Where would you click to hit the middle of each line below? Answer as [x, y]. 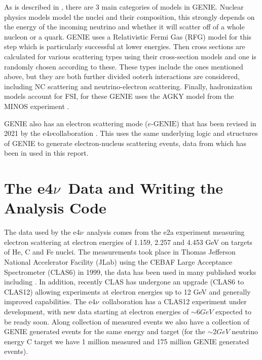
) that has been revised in [216, 123]
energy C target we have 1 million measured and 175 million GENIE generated [127, 341]
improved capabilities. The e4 [50, 301]
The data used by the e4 [42, 232]
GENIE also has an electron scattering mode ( [76, 123]
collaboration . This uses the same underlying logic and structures [155, 133]
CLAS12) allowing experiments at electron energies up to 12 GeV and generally [127, 291]
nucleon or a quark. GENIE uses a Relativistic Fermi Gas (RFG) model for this [128, 36]
